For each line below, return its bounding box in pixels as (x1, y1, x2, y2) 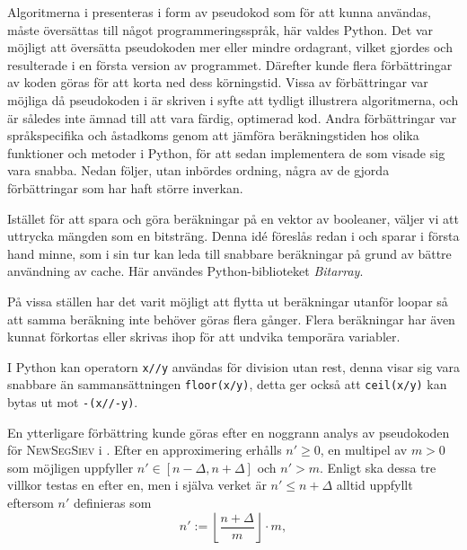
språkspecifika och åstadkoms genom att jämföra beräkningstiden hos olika (7, 126, 419, 145)
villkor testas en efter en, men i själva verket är (7, 475, 267, 494)
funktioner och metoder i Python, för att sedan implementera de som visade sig (7, 143, 445, 162)
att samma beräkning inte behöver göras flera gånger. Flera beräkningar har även (7, 309, 455, 328)
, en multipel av (320, 440, 408, 459)
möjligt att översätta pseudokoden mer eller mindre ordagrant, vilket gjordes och (7, 38, 453, 57)
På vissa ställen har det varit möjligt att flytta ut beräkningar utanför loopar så (7, 291, 448, 310)
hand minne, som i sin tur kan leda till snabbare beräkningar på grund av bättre (7, 244, 452, 262)
